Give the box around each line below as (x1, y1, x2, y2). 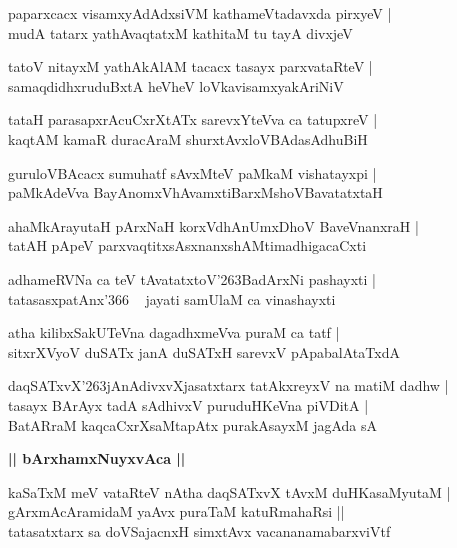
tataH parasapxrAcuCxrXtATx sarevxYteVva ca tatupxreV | (8, 109, 378, 130)
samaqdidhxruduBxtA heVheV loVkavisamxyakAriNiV (8, 75, 344, 96)
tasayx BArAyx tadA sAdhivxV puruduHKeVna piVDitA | (8, 394, 369, 415)
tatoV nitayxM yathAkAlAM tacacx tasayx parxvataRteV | (8, 56, 373, 77)
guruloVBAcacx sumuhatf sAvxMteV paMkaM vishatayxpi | (8, 162, 377, 183)
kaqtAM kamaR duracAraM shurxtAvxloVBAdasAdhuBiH (8, 128, 368, 149)
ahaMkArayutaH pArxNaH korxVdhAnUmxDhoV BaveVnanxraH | (8, 215, 419, 236)
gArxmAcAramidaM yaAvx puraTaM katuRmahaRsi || (8, 501, 345, 522)
